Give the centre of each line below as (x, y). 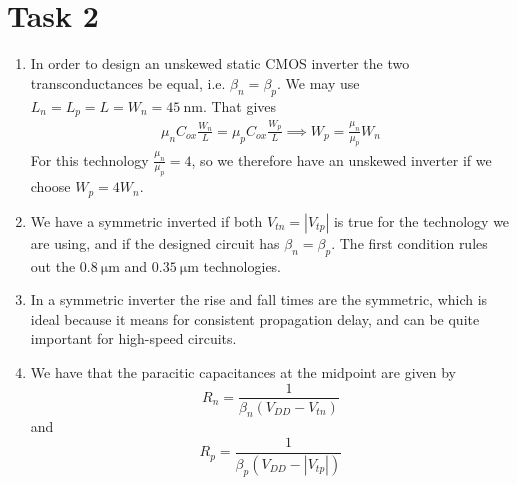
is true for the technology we (421, 220)
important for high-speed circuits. (133, 338)
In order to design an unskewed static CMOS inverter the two (220, 63)
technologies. (242, 265)
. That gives (239, 105)
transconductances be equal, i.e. (128, 82)
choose (50, 186)
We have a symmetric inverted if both (146, 220)
